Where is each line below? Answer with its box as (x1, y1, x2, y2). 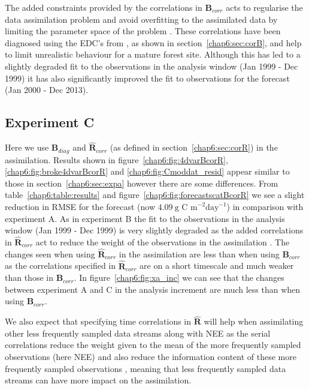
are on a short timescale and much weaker (140, 259, 294, 272)
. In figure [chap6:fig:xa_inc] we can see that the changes (74, 271, 284, 284)
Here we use (5, 141, 49, 154)
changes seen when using (5, 247, 95, 260)
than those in (5, 271, 53, 284)
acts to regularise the (226, 1, 303, 13)
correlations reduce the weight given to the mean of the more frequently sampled (5, 338, 301, 351)
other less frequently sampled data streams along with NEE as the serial (5, 326, 271, 339)
